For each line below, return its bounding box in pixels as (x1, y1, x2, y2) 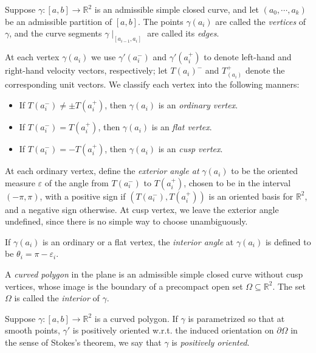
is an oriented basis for (208, 189, 294, 202)
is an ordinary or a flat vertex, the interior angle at (42, 235, 234, 248)
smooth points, (5, 324, 60, 337)
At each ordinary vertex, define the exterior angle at (5, 164, 199, 177)
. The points (137, 15, 184, 27)
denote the (245, 64, 285, 77)
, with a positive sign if (39, 189, 126, 202)
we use (91, 51, 116, 63)
